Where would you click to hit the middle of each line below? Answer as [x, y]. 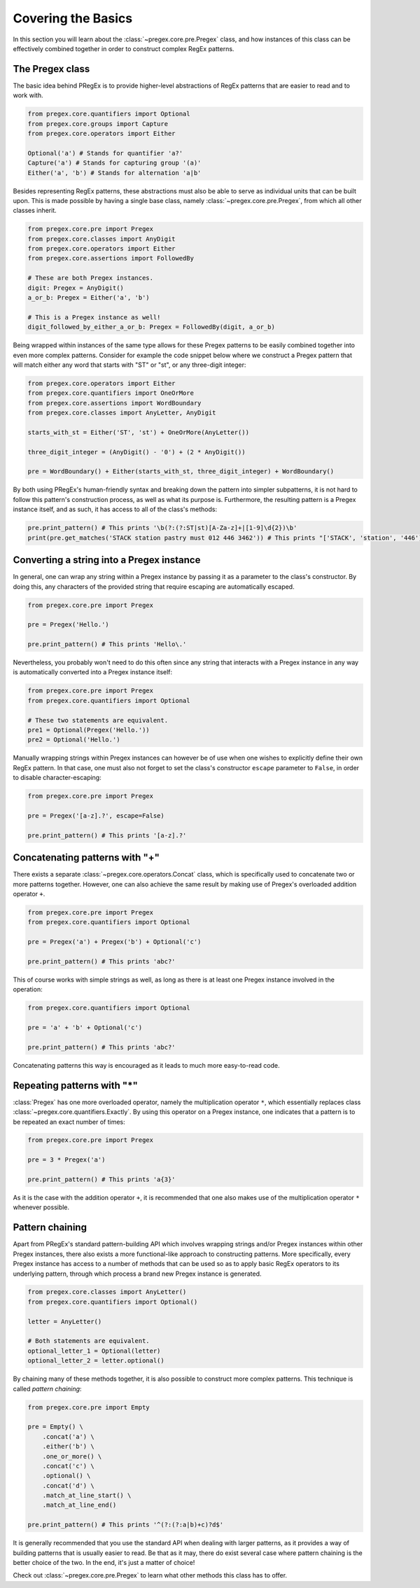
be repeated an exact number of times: [69, 1122]
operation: [28, 989]
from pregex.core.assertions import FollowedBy [111, 258]
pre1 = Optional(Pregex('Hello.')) [89, 730]
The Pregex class [51, 69]
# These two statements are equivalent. [98, 720]
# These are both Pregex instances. [91, 278]
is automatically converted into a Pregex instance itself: [93, 672]
